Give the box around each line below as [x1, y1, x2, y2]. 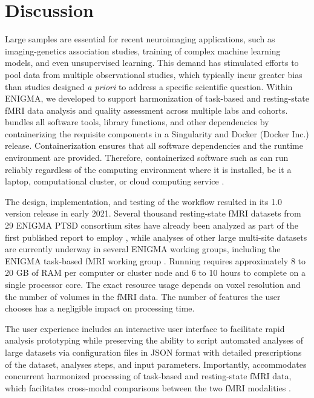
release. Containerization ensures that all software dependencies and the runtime [5, 139, 303, 152]
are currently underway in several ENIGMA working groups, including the [5, 243, 281, 255]
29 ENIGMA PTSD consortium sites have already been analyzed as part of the [5, 219, 298, 232]
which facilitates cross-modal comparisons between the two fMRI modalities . [5, 381, 291, 394]
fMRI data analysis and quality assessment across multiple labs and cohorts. [5, 103, 288, 116]
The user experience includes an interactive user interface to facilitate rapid [5, 322, 285, 334]
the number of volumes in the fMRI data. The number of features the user [5, 290, 281, 302]
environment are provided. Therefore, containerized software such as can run [5, 151, 289, 164]
